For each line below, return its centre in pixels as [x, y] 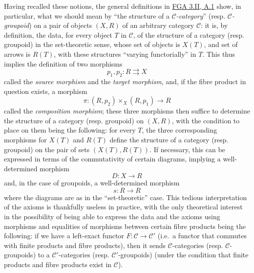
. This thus [219, 54]
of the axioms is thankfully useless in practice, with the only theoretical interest [123, 207]
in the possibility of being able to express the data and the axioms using [112, 216]
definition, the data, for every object [58, 34]
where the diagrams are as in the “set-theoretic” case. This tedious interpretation [126, 197]
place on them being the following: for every [70, 130]
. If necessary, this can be [187, 149]
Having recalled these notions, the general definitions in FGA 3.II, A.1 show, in [123, 6]
